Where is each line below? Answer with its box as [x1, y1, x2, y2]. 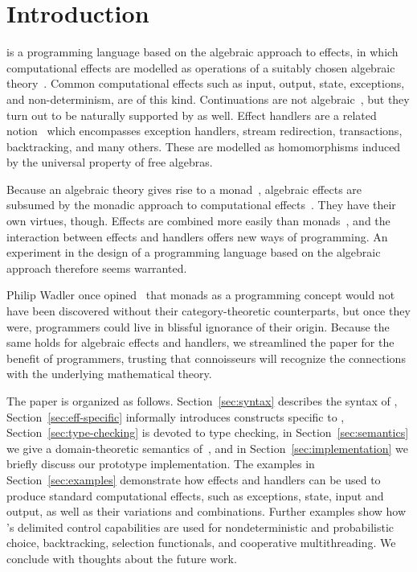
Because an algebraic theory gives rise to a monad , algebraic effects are [6, 180, 362, 197]
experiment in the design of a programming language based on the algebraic [6, 244, 381, 261]
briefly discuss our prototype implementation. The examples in [6, 455, 315, 472]
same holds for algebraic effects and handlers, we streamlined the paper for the [6, 334, 395, 351]
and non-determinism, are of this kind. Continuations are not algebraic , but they [6, 90, 410, 107]
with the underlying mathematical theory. [6, 365, 212, 382]
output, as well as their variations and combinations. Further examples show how [6, 503, 407, 520]
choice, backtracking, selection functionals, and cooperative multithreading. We [6, 534, 396, 551]
